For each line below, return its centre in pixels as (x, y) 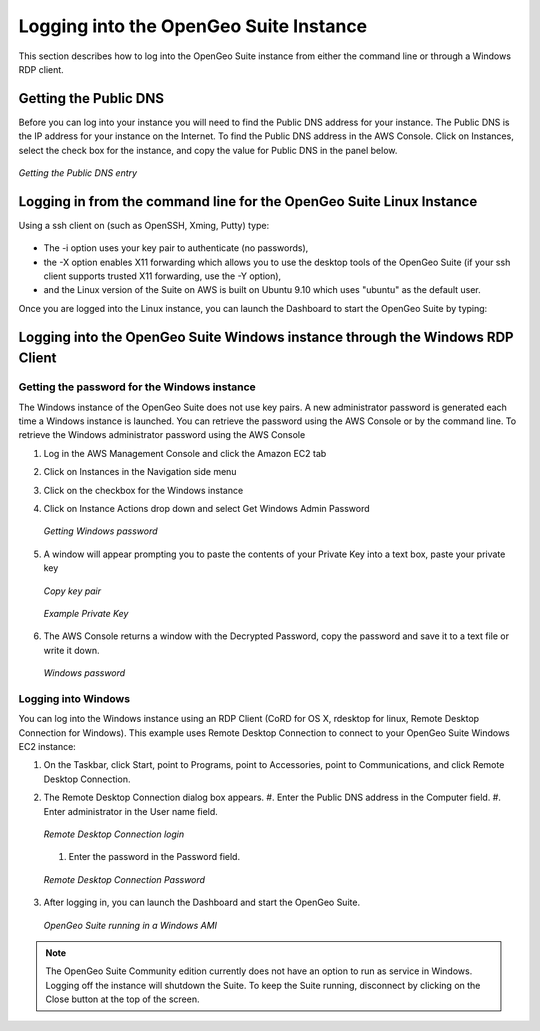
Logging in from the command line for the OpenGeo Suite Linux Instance (248, 201)
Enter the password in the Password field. (154, 857)
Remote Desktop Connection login (114, 834)
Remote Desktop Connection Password (124, 879)
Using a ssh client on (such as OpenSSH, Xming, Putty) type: (144, 225)
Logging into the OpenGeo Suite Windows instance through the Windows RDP (266, 336)
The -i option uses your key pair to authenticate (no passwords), (176, 248)
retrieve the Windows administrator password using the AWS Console (162, 435)
